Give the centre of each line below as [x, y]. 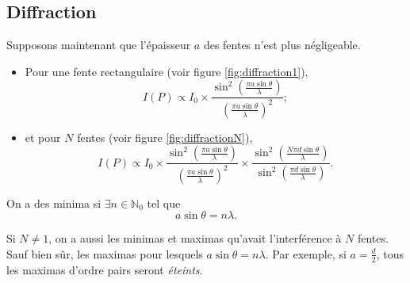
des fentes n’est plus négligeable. [282, 45]
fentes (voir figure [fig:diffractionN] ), [165, 137]
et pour [43, 137]
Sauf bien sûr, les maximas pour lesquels [105, 253]
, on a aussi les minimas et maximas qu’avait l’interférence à [195, 238]
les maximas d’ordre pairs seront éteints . [105, 269]
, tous [390, 253]
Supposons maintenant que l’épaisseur [99, 45]
